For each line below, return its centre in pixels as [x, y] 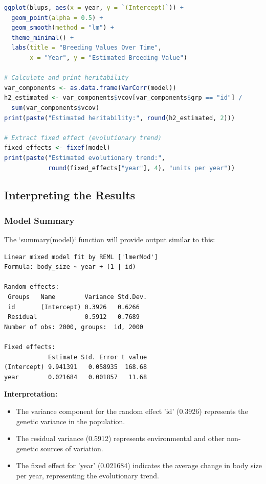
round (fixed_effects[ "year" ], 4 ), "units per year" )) [141, 168]
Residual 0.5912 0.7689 [74, 317]
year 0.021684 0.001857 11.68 [76, 377]
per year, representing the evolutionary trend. [87, 475]
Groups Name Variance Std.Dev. [77, 297]
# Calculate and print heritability [66, 78]
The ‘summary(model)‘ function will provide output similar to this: [110, 239]
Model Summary [39, 220]
